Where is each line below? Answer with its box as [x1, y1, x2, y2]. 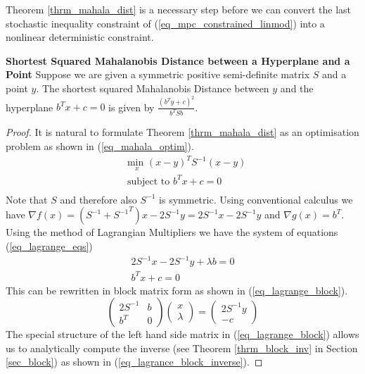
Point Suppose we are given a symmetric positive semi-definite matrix [6, 67, 310, 82]
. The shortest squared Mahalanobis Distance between [36, 80, 269, 95]
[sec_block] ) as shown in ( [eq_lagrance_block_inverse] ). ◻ [6, 354, 263, 369]
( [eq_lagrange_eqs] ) [6, 239, 93, 253]
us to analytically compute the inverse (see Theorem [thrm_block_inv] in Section [6, 340, 358, 355]
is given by [108, 99, 155, 114]
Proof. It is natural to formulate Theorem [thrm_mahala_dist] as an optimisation [6, 125, 359, 139]
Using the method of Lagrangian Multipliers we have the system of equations [6, 225, 338, 239]
